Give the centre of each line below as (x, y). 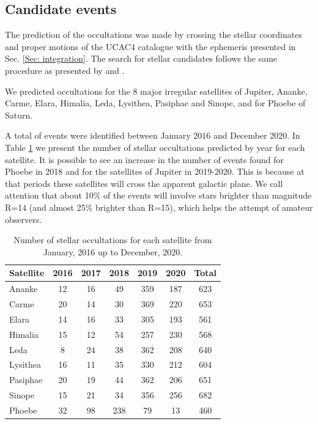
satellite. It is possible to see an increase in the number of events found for (145, 159)
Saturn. (19, 115)
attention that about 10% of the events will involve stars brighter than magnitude (158, 195)
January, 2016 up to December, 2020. (113, 251)
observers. (24, 219)
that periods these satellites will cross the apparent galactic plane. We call (144, 183)
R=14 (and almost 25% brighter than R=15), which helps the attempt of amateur (159, 207)
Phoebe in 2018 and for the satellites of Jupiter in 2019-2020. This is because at (155, 171)
